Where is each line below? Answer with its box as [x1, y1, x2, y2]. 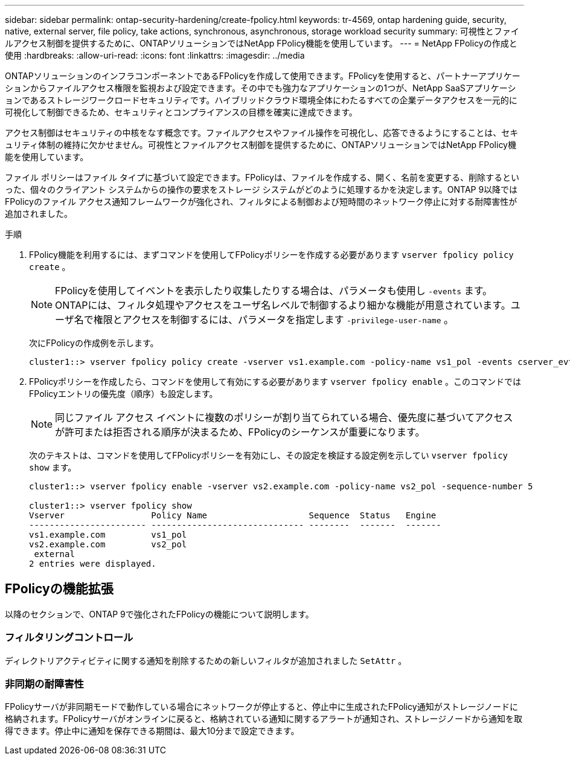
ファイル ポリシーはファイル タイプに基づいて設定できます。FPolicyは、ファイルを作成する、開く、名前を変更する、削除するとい [5, 172, 519, 182]
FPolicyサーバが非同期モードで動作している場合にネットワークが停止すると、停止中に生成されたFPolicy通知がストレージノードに [5, 701, 519, 712]
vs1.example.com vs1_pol [29, 530, 187, 539]
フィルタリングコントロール [5, 631, 133, 644]
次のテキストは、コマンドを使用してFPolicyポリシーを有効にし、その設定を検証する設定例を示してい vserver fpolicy [29, 450, 508, 460]
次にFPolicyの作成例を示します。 [29, 338, 159, 348]
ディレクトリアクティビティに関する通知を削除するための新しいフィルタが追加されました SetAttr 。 [5, 655, 407, 666]
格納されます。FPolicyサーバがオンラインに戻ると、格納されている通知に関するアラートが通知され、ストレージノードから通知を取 [5, 713, 522, 724]
